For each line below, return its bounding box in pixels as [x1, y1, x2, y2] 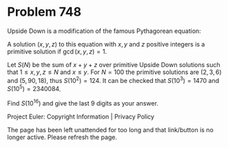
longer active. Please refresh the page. [7, 133, 118, 141]
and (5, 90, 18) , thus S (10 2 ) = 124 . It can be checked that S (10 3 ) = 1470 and [7, 75, 220, 84]
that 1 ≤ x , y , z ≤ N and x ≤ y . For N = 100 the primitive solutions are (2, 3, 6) [7, 68, 222, 76]
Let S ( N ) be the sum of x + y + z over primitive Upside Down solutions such [7, 60, 220, 69]
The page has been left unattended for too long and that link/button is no [7, 125, 214, 134]
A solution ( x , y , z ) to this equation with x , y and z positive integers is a [7, 40, 205, 48]
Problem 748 [7, 4, 81, 20]
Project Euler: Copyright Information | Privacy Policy [7, 112, 155, 121]
